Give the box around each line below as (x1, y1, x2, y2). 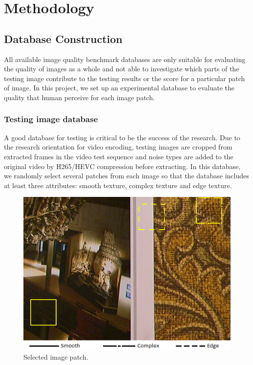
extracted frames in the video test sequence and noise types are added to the (4, 151, 233, 161)
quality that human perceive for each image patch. (4, 92, 155, 102)
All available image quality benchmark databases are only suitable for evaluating (4, 54, 246, 64)
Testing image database (4, 113, 98, 125)
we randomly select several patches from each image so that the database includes (4, 171, 249, 181)
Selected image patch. (23, 352, 88, 362)
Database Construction (4, 31, 123, 46)
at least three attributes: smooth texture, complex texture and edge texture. (4, 180, 232, 190)
